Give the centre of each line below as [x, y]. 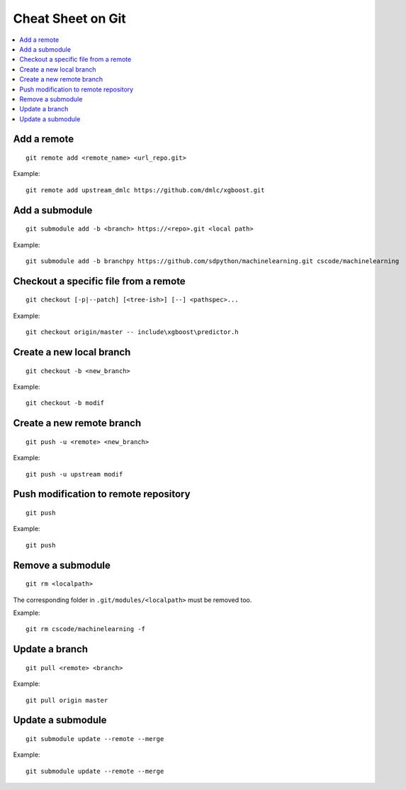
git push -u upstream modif [74, 474]
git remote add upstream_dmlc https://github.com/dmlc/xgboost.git [145, 190]
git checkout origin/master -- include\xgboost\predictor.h [132, 332]
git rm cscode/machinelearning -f [85, 629]
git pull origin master [67, 700]
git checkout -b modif [65, 403]
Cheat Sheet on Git [70, 18]
